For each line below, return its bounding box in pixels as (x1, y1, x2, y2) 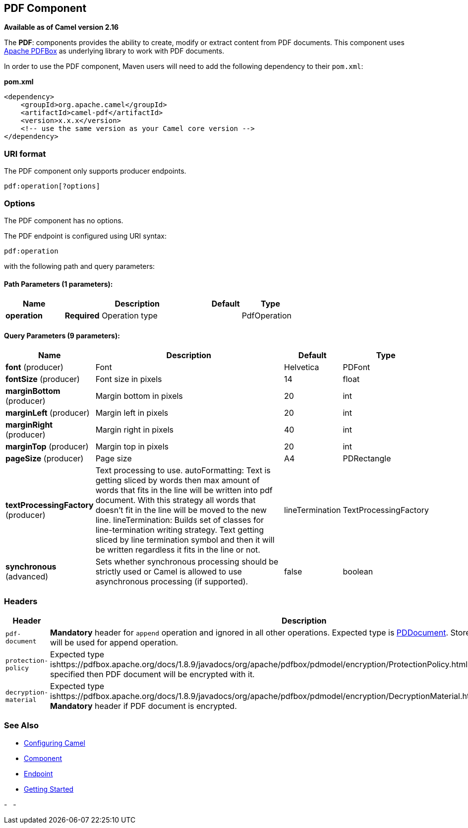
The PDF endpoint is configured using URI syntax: (4, 231, 167, 240)
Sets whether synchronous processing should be (95, 557, 279, 567)
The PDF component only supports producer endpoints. (4, 167, 186, 176)
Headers (4, 596, 38, 606)
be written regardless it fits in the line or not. (95, 545, 260, 555)
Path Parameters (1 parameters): (4, 279, 113, 288)
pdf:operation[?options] (4, 182, 100, 191)
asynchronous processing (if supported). (95, 576, 248, 587)
